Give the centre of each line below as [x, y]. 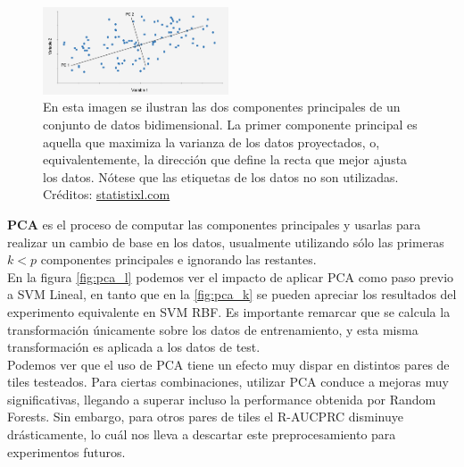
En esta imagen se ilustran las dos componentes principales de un [222, 107]
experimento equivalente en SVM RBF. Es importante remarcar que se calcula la [229, 311]
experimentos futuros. [66, 451]
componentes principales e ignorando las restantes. [178, 259]
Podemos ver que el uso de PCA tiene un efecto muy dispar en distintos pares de [228, 364]
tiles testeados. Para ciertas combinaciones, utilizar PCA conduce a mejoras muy [228, 382]
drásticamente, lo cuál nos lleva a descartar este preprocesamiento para [202, 434]
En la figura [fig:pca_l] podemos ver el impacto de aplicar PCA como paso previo [231, 276]
